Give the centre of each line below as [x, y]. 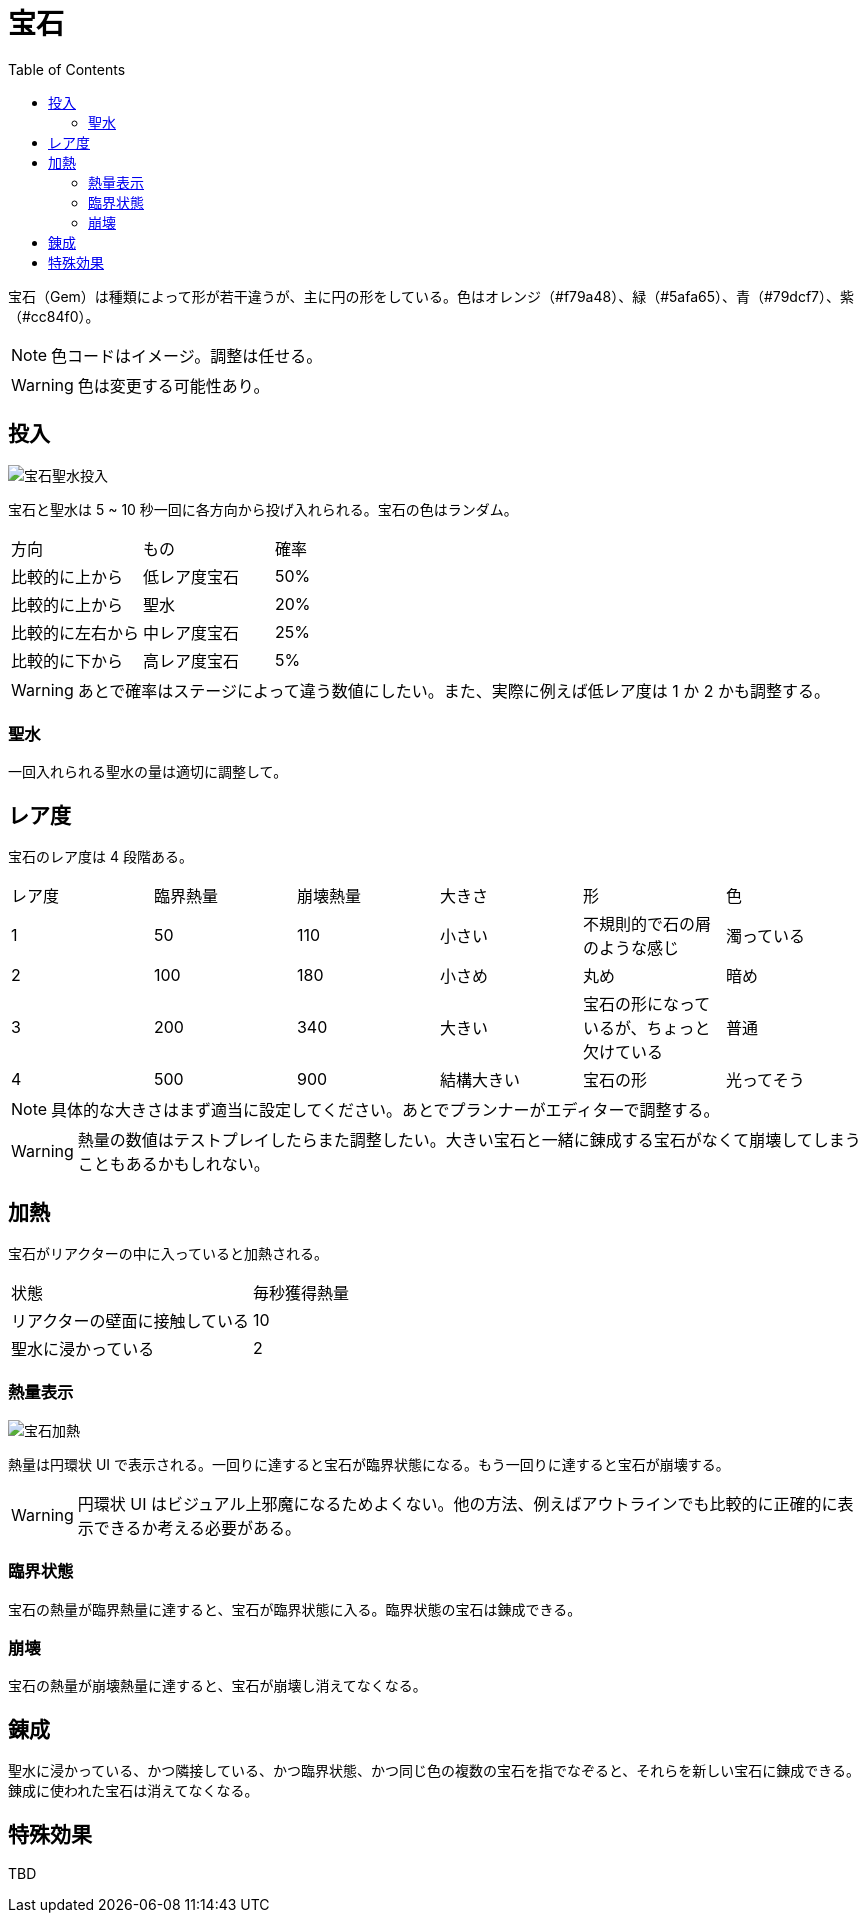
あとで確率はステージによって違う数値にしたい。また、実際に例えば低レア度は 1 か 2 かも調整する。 [453, 690]
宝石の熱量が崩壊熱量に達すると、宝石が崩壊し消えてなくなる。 [217, 1686]
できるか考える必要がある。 [197, 1527]
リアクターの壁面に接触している [130, 1321]
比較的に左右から [75, 632]
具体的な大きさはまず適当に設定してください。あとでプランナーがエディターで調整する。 [385, 1110]
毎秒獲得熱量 [301, 1293]
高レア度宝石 [191, 660]
